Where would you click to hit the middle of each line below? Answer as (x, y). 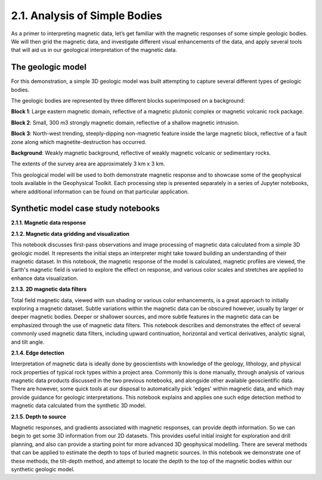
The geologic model (49, 67)
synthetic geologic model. (43, 469)
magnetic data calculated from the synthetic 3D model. (78, 405)
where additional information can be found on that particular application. (100, 192)
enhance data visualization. (45, 278)
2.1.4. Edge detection (38, 353)
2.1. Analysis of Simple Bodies (86, 16)
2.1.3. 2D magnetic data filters (49, 289)
